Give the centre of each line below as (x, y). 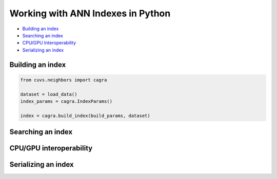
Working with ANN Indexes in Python (90, 13)
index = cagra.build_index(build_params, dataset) (85, 116)
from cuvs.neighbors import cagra (64, 80)
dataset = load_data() (49, 94)
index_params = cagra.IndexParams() (66, 101)
